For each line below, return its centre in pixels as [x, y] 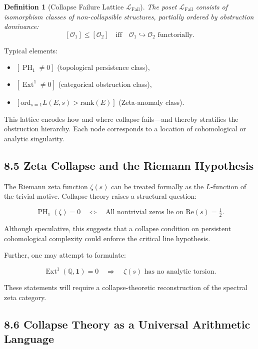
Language [29, 339]
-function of [228, 186]
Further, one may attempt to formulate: [65, 255]
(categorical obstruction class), [105, 84]
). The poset [158, 6]
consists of [212, 6]
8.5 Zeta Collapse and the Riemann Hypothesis [129, 165]
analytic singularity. [34, 138]
